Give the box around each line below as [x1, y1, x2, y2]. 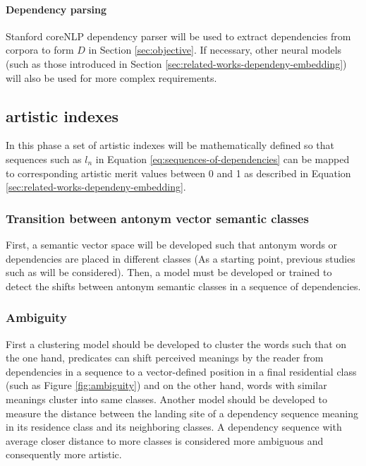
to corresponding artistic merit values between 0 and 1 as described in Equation [6, 165, 351, 180]
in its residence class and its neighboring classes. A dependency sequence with [6, 419, 342, 434]
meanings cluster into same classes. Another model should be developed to [6, 391, 327, 406]
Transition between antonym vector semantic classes [6, 209, 309, 227]
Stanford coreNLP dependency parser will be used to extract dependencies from [6, 28, 351, 43]
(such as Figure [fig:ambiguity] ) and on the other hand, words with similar [6, 378, 327, 393]
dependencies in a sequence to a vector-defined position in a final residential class [6, 364, 357, 378]
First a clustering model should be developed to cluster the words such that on [6, 336, 347, 351]
